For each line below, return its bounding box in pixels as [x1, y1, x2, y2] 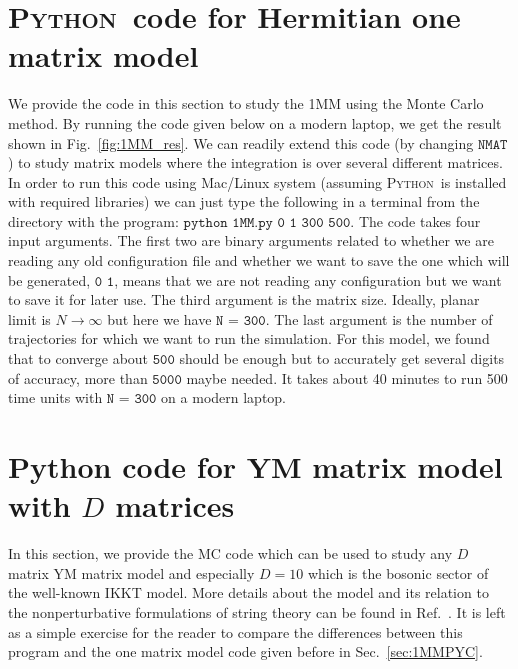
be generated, [8, 269, 91, 290]
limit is [8, 308, 51, 329]
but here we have [107, 308, 212, 329]
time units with [8, 387, 103, 408]
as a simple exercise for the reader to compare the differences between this [8, 621, 463, 642]
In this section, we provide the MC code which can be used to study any [8, 543, 453, 564]
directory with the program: [8, 210, 179, 231]
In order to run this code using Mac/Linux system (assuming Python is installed [8, 171, 507, 192]
